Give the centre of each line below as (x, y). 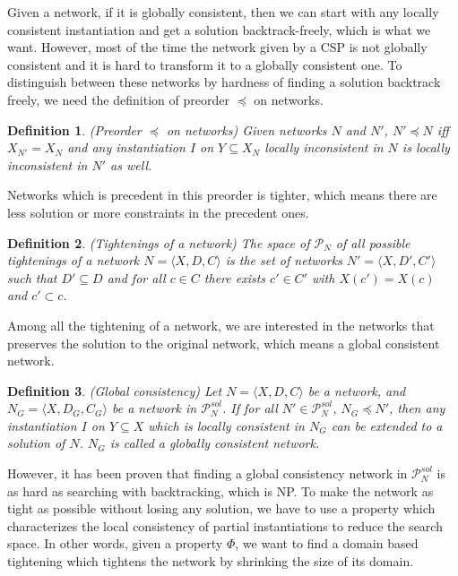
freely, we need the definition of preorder (118, 99)
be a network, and (357, 390)
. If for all (250, 408)
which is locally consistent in (226, 425)
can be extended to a (387, 425)
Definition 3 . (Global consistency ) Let (115, 390)
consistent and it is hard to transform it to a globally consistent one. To (205, 64)
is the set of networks (284, 260)
